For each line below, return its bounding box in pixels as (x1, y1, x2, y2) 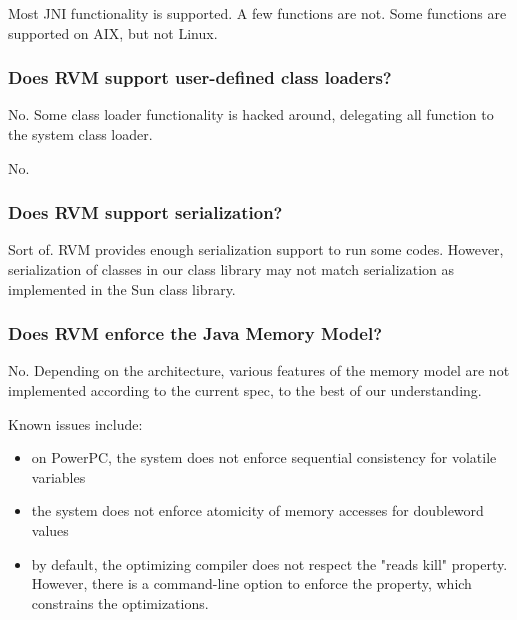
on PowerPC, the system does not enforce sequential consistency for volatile (31, 447, 497, 468)
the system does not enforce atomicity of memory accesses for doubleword (31, 500, 484, 521)
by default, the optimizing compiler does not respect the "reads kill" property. (31, 553, 508, 574)
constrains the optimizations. (31, 592, 209, 613)
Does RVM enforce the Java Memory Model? (8, 321, 383, 346)
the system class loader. (8, 124, 153, 144)
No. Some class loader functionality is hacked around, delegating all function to (8, 104, 494, 125)
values (31, 519, 69, 540)
